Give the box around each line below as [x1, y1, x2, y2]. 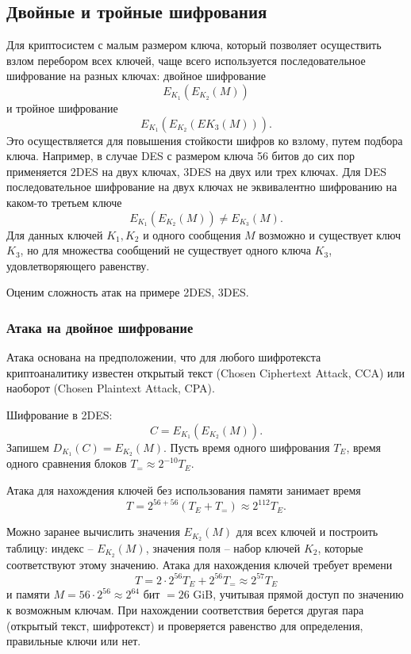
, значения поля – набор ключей [145, 539, 301, 556]
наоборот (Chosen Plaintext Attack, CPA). [6, 380, 215, 396]
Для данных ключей [6, 226, 103, 243]
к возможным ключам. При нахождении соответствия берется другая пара [6, 601, 364, 618]
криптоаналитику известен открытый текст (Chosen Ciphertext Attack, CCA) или [6, 364, 405, 381]
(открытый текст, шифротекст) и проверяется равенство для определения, [6, 617, 363, 633]
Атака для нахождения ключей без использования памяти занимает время [6, 481, 361, 498]
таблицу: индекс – [6, 539, 94, 556]
